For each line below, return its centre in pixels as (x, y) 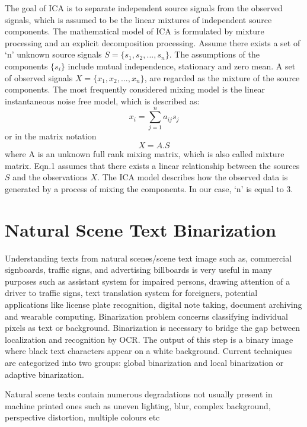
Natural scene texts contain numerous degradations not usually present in (139, 394)
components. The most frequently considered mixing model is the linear (135, 89)
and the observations (50, 177)
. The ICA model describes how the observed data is (193, 177)
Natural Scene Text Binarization (140, 229)
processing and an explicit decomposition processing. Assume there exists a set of (153, 42)
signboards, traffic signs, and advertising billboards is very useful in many (138, 270)
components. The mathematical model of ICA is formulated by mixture (135, 31)
